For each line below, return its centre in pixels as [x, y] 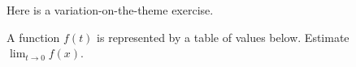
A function [33, 37]
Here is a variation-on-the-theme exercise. [110, 10]
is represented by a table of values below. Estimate [223, 37]
